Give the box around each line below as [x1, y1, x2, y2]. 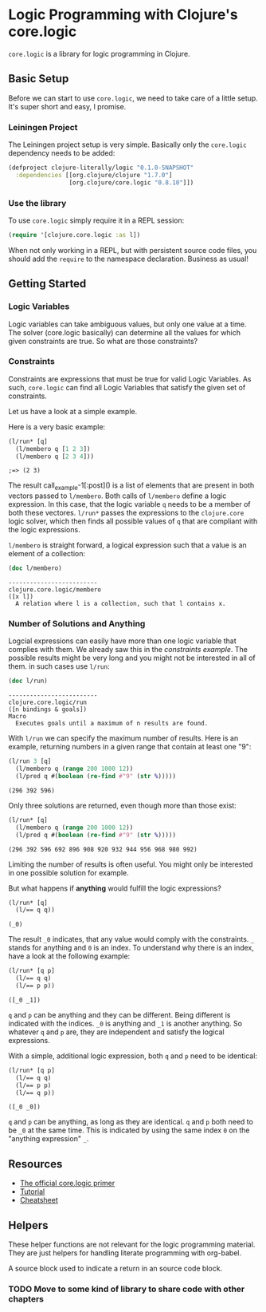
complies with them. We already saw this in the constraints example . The [8, 645, 248, 654]
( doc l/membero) [8, 564, 62, 572]
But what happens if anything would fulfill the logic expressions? [8, 883, 221, 893]
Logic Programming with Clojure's [8, 6, 238, 24]
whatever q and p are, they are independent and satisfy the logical [8, 1027, 225, 1037]
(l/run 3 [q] [8, 757, 52, 765]
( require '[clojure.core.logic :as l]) [8, 231, 141, 239]
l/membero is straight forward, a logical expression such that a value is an [8, 540, 247, 550]
